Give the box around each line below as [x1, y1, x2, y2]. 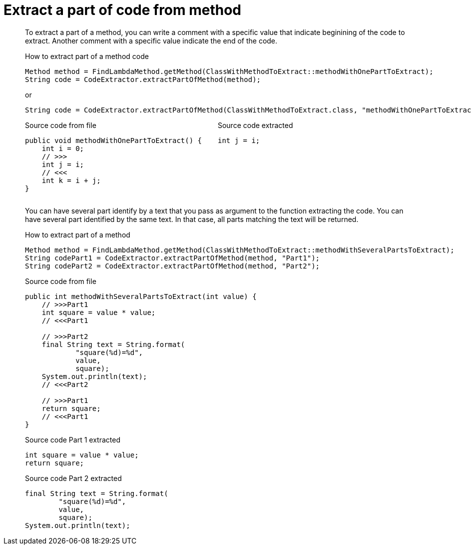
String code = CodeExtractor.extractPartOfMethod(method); [25, 75, 261, 83]
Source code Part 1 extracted [25, 435, 120, 444]
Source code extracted [217, 120, 293, 129]
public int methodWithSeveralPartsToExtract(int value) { [25, 292, 257, 300]
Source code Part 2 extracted [25, 473, 122, 482]
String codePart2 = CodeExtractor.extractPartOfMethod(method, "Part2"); [25, 261, 320, 270]
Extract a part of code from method [3, 1, 242, 18]
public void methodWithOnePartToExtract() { [25, 136, 202, 144]
